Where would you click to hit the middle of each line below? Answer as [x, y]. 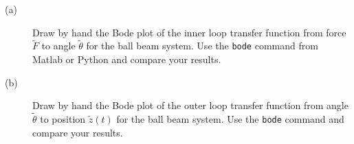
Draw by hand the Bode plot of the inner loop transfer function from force [189, 32]
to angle [58, 46]
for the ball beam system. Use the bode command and [230, 119]
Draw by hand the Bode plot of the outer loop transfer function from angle [190, 105]
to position [63, 119]
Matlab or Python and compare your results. [127, 59]
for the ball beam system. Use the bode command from [202, 46]
